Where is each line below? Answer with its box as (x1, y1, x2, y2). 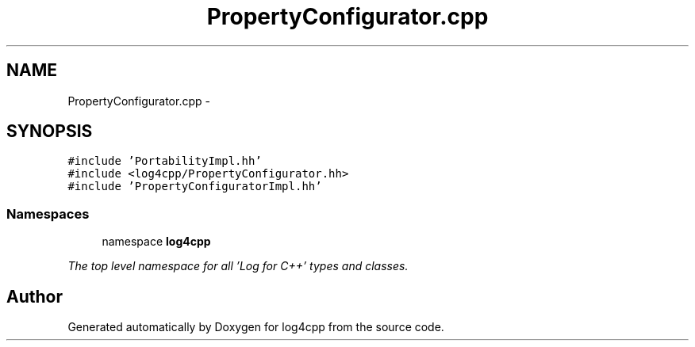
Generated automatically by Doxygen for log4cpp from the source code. (67, 320, 444, 334)
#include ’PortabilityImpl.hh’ (67, 154, 262, 168)
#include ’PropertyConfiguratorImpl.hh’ (67, 180, 322, 193)
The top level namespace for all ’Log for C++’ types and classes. (67, 259, 409, 273)
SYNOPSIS (6, 121, 93, 142)
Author (6, 286, 63, 307)
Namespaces (6, 205, 90, 222)
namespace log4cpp (102, 235, 211, 249)
